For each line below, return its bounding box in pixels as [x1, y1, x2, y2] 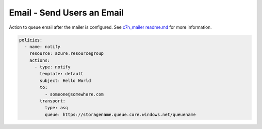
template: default [39, 71, 83, 77]
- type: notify [34, 64, 71, 70]
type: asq [44, 105, 68, 111]
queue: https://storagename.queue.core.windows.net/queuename [44, 112, 196, 117]
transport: [39, 98, 65, 104]
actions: [29, 57, 50, 63]
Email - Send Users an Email [9, 7, 124, 18]
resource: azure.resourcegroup [29, 51, 104, 56]
